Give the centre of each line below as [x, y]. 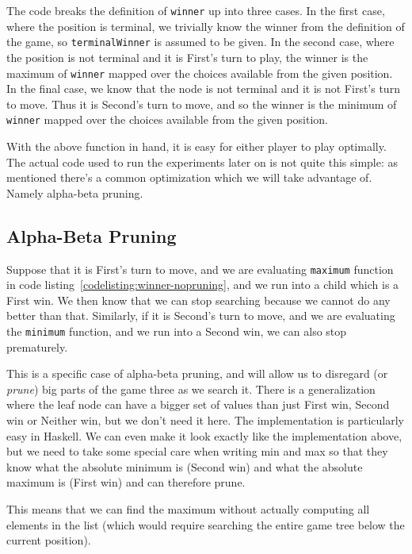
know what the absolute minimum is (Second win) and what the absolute [185, 466]
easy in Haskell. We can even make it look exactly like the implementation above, [204, 435]
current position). [49, 540]
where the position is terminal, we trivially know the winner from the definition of [206, 26]
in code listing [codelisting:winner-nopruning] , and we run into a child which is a [203, 285]
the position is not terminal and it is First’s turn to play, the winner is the [187, 57]
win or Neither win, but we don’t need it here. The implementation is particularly [205, 420]
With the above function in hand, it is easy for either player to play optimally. [196, 146]
